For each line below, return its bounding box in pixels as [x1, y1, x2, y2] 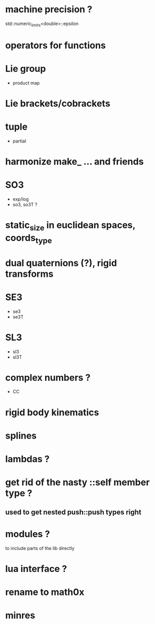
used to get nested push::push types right [5, 508, 141, 516]
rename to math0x [5, 586, 85, 598]
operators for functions [5, 39, 106, 51]
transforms [5, 268, 54, 279]
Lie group [5, 63, 46, 75]
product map [12, 80, 40, 86]
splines [5, 430, 37, 441]
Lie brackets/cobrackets [5, 98, 111, 109]
